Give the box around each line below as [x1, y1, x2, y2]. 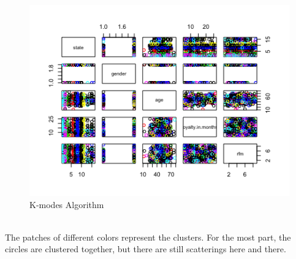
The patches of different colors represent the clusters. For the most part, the [5, 230, 291, 243]
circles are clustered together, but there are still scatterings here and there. [5, 242, 286, 255]
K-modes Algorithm [29, 198, 104, 211]
